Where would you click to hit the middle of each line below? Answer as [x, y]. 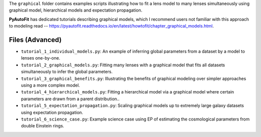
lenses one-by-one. [41, 58]
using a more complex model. [51, 85]
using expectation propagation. [52, 112]
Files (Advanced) [35, 39]
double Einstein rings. [43, 126]
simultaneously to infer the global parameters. [67, 72]
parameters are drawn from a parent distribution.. [70, 99]
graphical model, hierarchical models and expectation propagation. [76, 10]
